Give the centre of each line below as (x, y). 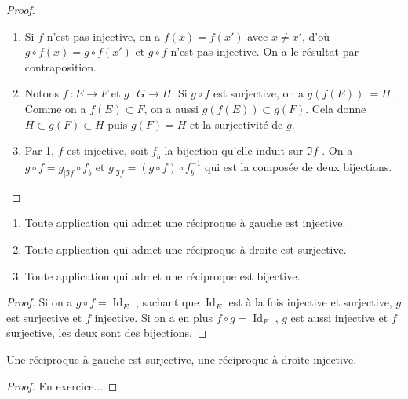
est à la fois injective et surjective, (310, 302)
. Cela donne (336, 108)
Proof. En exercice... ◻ (62, 385)
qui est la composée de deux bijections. (299, 166)
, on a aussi (171, 108)
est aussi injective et (339, 317)
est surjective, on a (258, 93)
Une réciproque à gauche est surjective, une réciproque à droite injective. (182, 359)
